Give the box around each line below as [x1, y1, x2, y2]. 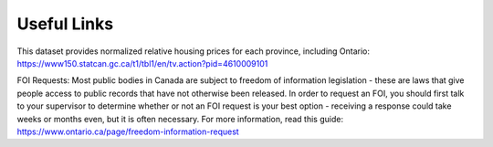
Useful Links [16, 14, 114, 34]
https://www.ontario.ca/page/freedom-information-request [16, 126, 239, 137]
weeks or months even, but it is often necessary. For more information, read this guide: [16, 113, 344, 124]
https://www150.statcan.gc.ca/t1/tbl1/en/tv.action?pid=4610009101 [16, 58, 268, 68]
